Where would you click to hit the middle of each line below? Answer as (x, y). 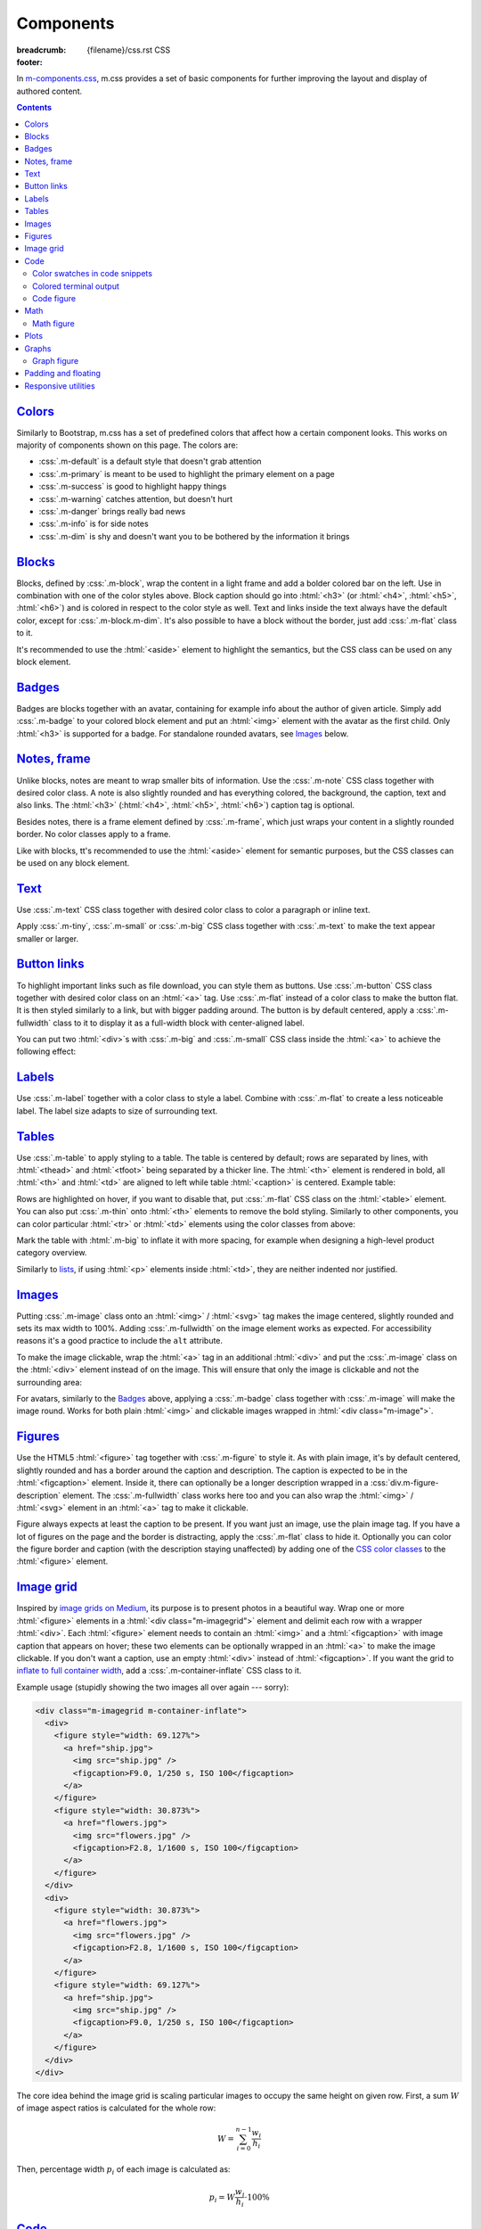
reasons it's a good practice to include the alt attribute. (119, 1341)
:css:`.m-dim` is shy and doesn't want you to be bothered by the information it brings (194, 536)
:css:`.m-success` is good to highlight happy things (133, 487)
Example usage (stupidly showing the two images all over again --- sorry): (153, 1687)
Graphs (38, 349)
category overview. (52, 1253)
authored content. (49, 91)
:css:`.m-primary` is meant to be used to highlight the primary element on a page (187, 473)
